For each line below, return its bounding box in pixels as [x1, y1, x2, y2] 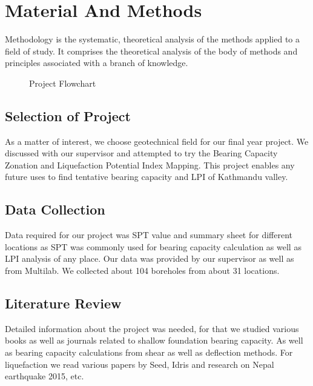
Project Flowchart [29, 76, 96, 89]
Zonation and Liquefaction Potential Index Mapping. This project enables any [5, 158, 295, 171]
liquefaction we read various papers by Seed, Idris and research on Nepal [5, 358, 274, 370]
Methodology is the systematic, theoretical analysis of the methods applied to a [5, 33, 300, 45]
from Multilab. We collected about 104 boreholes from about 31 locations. [5, 264, 280, 277]
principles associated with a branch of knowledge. [5, 56, 188, 69]
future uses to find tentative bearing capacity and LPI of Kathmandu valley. [5, 170, 288, 183]
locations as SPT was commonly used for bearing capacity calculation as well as [5, 240, 301, 253]
